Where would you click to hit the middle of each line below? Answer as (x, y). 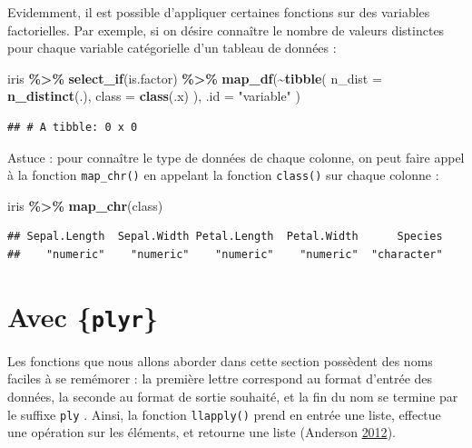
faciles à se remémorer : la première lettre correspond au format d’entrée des (220, 378)
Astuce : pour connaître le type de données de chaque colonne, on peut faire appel (236, 157)
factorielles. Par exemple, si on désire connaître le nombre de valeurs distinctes (226, 30)
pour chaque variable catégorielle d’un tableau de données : (172, 48)
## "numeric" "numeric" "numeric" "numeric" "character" (225, 254)
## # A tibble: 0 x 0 (73, 127)
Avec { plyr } (83, 316)
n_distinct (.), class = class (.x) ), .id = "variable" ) (154, 96)
